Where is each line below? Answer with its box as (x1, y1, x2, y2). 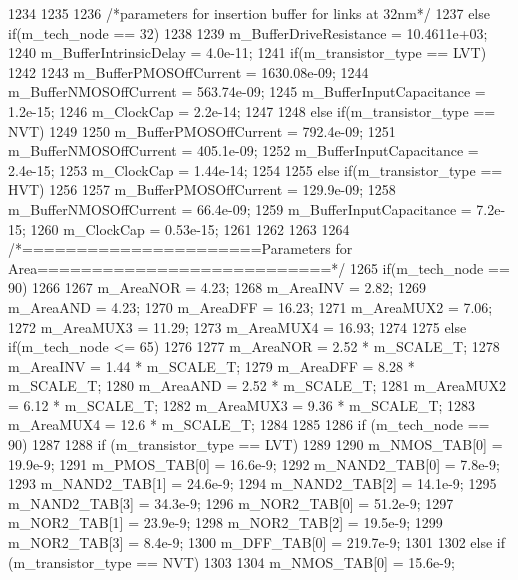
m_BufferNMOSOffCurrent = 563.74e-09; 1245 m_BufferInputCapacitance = (8, 81, 486, 102)
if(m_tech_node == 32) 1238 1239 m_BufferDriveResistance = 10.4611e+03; (8, 22, 488, 43)
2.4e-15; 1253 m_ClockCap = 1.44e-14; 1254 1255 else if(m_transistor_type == (8, 159, 503, 180)
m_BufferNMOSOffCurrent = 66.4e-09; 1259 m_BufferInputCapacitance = (8, 198, 472, 219)
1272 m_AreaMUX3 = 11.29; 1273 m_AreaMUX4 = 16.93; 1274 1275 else (8, 316, 467, 337)
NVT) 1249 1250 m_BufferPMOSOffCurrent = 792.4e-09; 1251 (8, 120, 396, 141)
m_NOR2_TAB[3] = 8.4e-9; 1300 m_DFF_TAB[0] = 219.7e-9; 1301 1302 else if (8, 532, 506, 553)
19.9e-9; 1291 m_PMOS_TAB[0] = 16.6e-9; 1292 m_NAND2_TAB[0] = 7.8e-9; (8, 453, 500, 474)
